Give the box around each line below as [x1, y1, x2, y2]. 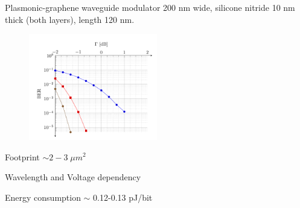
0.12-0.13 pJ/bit [93, 191, 153, 203]
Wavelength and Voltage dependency [5, 171, 141, 183]
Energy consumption [5, 191, 81, 203]
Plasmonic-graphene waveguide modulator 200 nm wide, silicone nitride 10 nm [5, 1, 295, 13]
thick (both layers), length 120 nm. [5, 13, 135, 25]
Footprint [5, 150, 40, 163]
